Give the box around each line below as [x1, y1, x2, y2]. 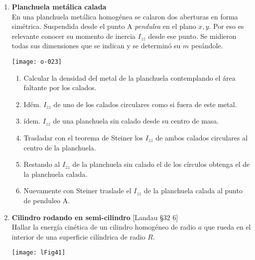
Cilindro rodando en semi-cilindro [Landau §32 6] [11, 212, 178, 222]
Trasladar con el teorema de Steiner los [23, 132, 143, 142]
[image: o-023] [11, 58, 62, 65]
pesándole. [191, 40, 223, 51]
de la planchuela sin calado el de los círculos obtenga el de [72, 159, 250, 169]
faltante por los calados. [23, 82, 97, 93]
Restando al [23, 159, 60, 169]
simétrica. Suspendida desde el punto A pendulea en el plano [11, 21, 196, 31]
